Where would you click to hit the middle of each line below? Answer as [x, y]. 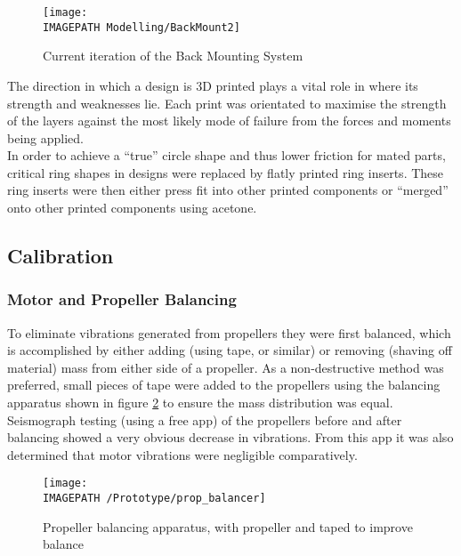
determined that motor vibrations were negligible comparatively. [182, 454]
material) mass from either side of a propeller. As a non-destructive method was [226, 367]
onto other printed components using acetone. [132, 208]
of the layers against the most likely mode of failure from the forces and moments [229, 121]
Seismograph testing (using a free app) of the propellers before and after [205, 419]
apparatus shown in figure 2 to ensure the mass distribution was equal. [200, 403]
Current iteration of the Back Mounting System [173, 56]
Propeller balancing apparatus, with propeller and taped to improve [228, 526]
